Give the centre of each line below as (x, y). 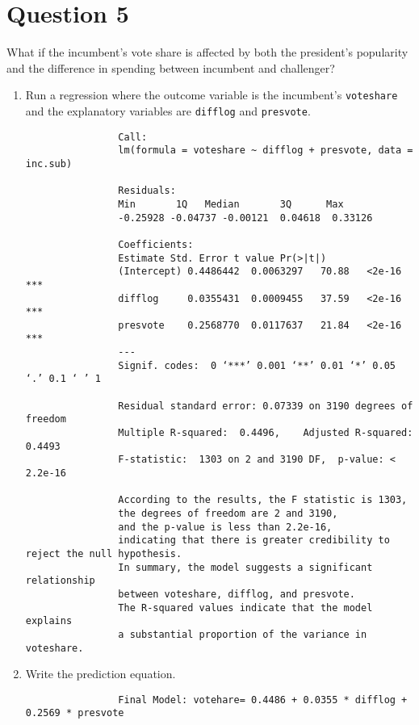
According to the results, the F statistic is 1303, (263, 500)
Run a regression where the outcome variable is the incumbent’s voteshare (212, 95)
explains (49, 621)
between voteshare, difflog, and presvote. (237, 594)
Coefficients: (156, 244)
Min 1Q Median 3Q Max (231, 204)
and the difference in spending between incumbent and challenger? (171, 67)
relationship (60, 581)
